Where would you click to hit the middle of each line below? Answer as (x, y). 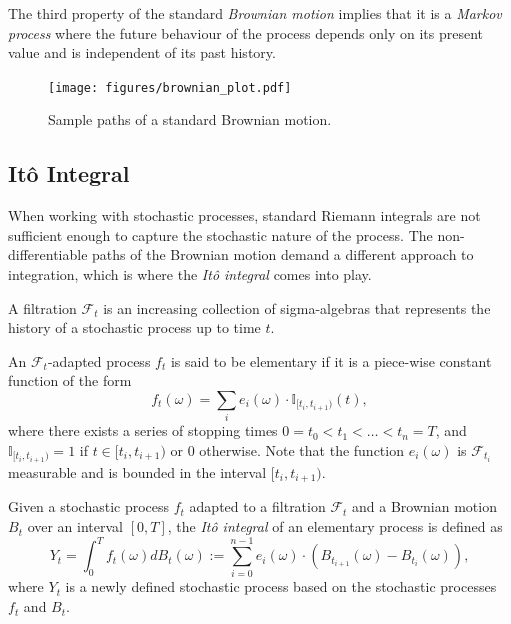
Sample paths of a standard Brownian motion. (190, 119)
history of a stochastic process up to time (134, 327)
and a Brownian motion (424, 506)
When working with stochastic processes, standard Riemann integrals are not (244, 215)
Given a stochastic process (89, 506)
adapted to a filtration (257, 506)
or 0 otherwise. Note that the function (287, 449)
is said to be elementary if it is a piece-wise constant (331, 360)
